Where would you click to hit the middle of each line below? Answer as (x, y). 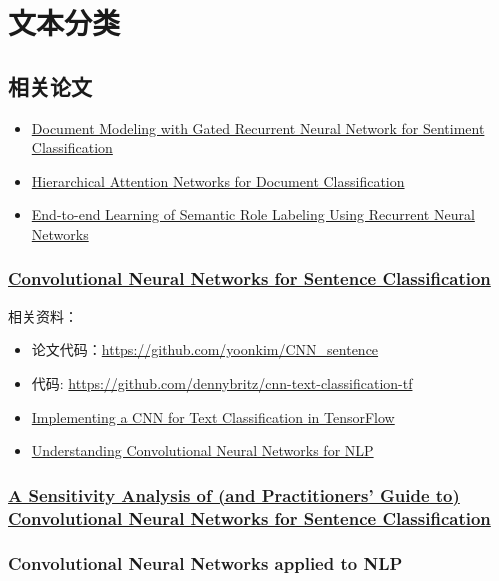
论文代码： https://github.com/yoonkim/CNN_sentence (205, 349)
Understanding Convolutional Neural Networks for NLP (202, 450)
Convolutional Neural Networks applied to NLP (205, 563)
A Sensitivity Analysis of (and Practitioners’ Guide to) (234, 494)
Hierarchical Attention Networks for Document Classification (218, 180)
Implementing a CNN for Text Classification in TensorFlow (213, 416)
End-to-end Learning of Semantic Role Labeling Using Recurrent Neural (253, 214)
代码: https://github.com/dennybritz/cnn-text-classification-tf (222, 382)
